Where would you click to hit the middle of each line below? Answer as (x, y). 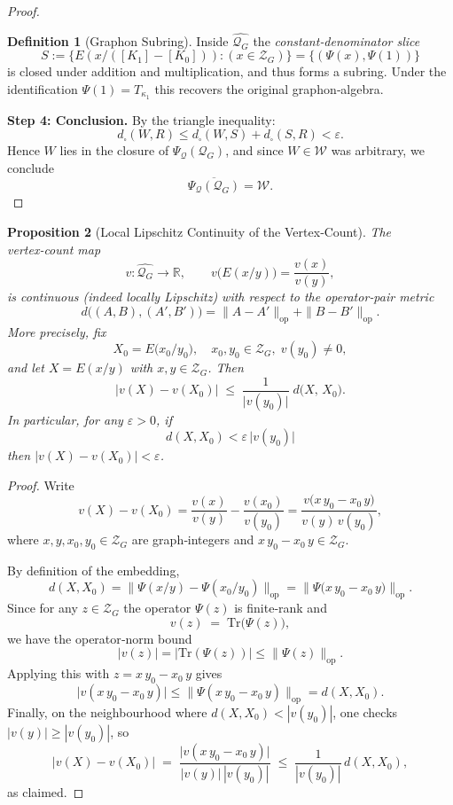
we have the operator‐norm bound (100, 638)
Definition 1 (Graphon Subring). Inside (118, 40)
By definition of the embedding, (94, 570)
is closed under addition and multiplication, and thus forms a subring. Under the (227, 71)
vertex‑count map (54, 249)
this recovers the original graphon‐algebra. (269, 89)
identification (43, 89)
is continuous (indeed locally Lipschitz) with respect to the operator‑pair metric (221, 297)
